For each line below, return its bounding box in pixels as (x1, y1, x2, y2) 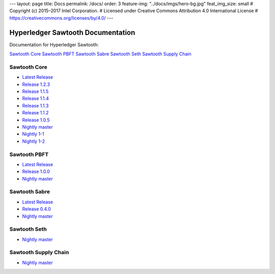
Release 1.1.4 (22, 96, 49, 102)
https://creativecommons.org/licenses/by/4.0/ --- (9, 15, 114, 21)
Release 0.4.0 (22, 206, 51, 212)
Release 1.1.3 (22, 102, 49, 109)
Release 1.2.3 (22, 81, 50, 87)
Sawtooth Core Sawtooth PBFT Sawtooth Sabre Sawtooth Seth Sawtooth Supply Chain (9, 51, 191, 57)
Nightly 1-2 (22, 138, 45, 144)
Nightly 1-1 (22, 131, 44, 137)
